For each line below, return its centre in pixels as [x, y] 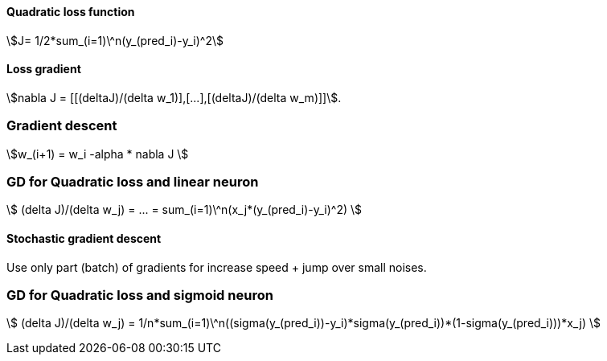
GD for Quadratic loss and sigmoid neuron [140, 295]
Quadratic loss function [71, 12]
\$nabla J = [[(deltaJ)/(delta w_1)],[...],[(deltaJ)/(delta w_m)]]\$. [174, 97]
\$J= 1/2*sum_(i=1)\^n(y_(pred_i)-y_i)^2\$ [115, 40]
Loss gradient [44, 69]
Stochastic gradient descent [84, 238]
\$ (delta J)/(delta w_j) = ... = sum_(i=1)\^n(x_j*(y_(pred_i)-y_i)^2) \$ [185, 210]
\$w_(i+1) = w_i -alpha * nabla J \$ [98, 154]
